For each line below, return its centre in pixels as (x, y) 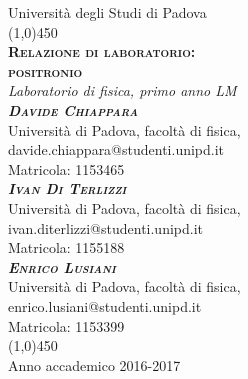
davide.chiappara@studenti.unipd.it (116, 149)
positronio (45, 70)
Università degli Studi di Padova (107, 12)
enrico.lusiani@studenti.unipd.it (105, 305)
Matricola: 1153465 (66, 168)
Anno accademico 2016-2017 (94, 364)
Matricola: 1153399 (66, 325)
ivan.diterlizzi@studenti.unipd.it (106, 227)
